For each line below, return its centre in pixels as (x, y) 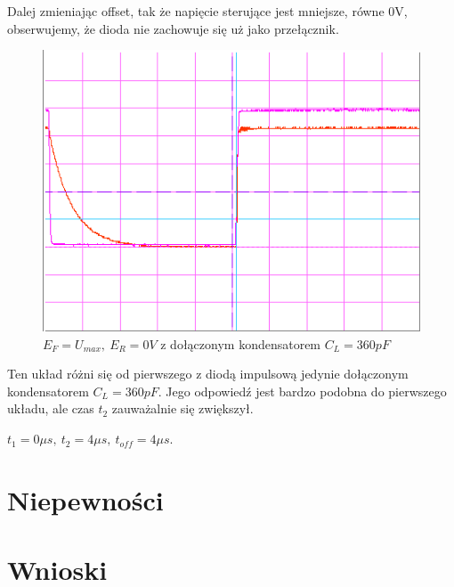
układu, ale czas (51, 408)
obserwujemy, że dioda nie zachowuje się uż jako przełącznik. (173, 28)
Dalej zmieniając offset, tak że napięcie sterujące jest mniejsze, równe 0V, (207, 11)
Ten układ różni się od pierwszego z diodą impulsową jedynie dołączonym (208, 374)
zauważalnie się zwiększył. (182, 408)
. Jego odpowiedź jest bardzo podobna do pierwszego (302, 391)
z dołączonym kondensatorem (241, 343)
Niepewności (85, 499)
